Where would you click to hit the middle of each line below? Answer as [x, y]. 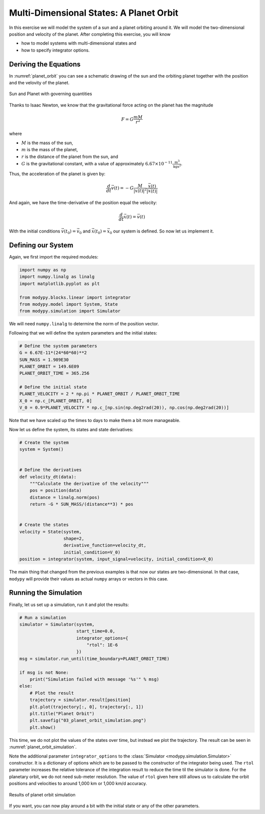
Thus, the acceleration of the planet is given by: [57, 174]
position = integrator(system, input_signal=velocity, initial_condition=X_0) [116, 559]
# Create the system [44, 442]
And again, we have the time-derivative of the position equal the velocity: [83, 203]
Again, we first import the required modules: [54, 257]
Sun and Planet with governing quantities [51, 94]
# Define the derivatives [51, 470]
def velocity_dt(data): [48, 477]
